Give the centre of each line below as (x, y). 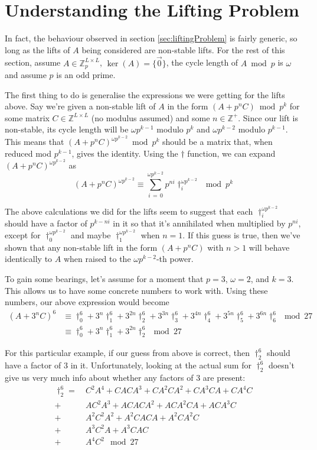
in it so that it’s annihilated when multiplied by (199, 223)
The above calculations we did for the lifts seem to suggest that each (129, 211)
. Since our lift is (268, 117)
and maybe (91, 234)
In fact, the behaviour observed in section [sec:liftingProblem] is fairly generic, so (151, 38)
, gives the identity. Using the (125, 153)
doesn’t (281, 365)
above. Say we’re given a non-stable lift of (80, 106)
